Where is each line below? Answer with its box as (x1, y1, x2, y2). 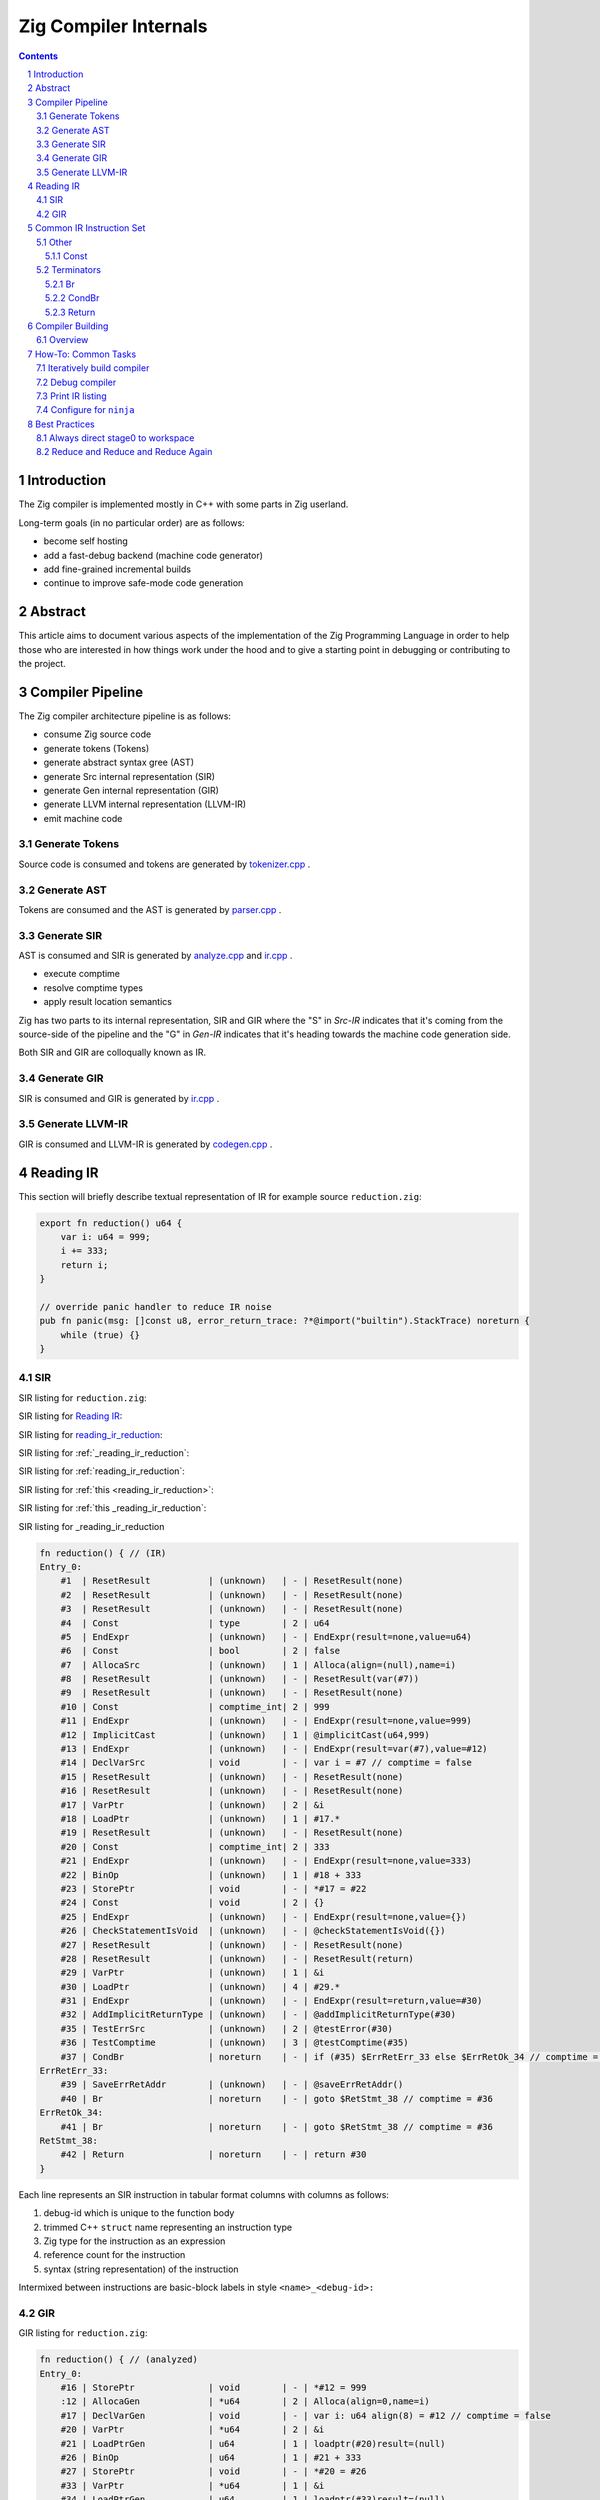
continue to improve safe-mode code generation (43, 577, 244, 589)
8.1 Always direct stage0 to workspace (36, 432, 195, 444)
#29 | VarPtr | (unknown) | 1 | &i (60, 1967, 325, 1979)
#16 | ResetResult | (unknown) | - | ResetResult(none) (60, 1785, 404, 1797)
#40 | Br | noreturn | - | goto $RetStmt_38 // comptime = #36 (60, 2093, 494, 2104)
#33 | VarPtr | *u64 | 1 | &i (60, 2480, 325, 2491)
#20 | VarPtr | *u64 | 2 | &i (60, 2424, 325, 2435)
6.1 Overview (36, 334, 89, 346)
